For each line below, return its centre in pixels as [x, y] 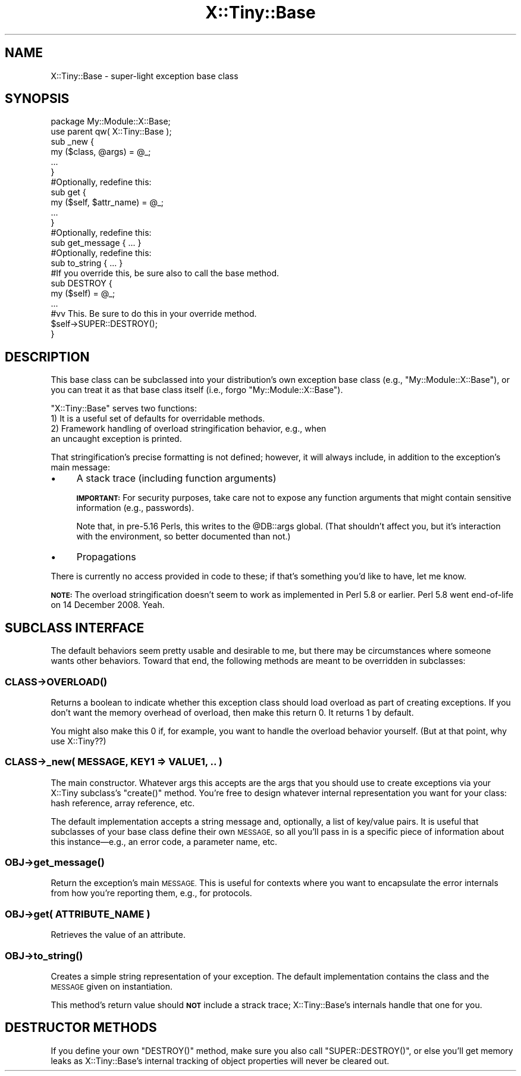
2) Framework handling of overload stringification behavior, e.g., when [189, 429]
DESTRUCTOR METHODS [81, 1028]
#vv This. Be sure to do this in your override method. [154, 314]
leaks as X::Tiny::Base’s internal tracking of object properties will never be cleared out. [220, 1061]
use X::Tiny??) [79, 741]
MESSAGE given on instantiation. [112, 986]
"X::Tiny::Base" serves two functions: [124, 408]
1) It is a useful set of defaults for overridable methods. [158, 419]
